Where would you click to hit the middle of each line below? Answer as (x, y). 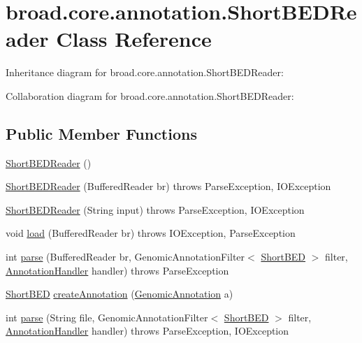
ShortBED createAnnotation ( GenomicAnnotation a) (120, 294)
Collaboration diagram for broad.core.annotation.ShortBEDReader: (150, 95)
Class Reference (134, 39)
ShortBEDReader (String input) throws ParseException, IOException (155, 209)
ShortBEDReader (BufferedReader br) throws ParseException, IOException (168, 186)
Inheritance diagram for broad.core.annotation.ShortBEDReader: (145, 72)
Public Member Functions (101, 133)
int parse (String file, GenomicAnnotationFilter (107, 317)
